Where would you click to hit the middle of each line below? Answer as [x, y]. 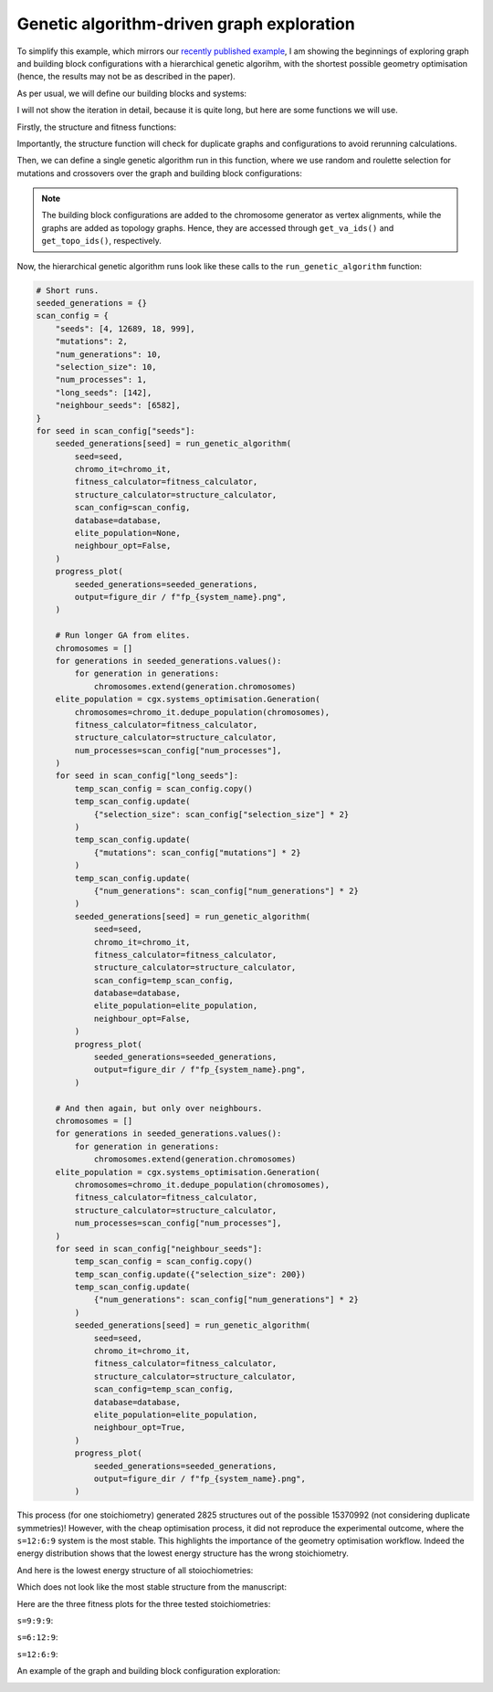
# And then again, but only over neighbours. [159, 1108]
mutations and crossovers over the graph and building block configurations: [160, 173]
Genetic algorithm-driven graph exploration [186, 24]
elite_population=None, [128, 533]
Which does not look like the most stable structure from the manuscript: [152, 1587]
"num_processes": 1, [101, 380]
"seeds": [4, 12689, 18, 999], [125, 328]
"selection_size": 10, [106, 367]
